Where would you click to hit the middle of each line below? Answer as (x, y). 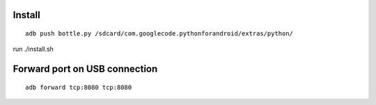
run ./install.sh (33, 49)
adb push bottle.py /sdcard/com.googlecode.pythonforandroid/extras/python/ (159, 34)
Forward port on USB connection (85, 69)
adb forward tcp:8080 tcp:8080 (79, 87)
